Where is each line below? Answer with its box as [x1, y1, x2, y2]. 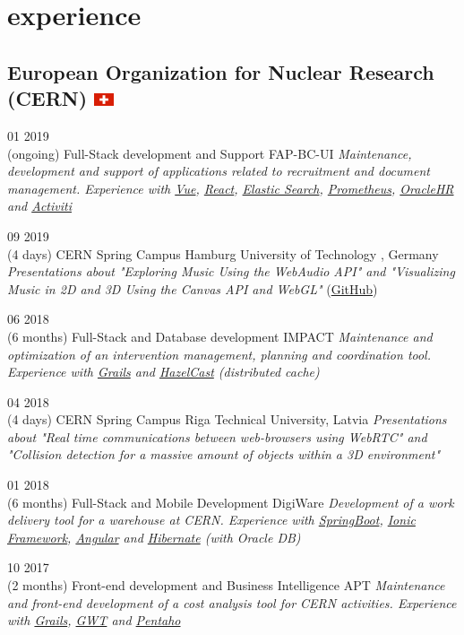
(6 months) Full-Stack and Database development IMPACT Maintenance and [7, 326, 433, 345]
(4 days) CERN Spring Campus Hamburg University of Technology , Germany [7, 244, 439, 263]
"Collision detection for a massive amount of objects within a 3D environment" [7, 445, 441, 464]
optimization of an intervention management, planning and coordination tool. [7, 344, 432, 363]
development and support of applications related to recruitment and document [7, 161, 430, 180]
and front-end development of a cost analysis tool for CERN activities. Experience [7, 593, 457, 612]
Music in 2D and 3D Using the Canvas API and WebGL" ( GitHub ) [7, 279, 378, 298]
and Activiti [7, 196, 72, 215]
